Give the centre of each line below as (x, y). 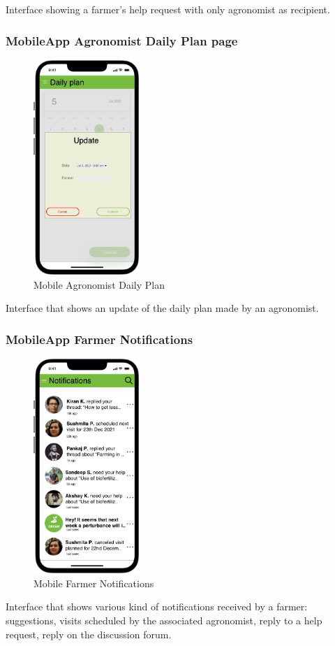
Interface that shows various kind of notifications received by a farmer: (157, 606)
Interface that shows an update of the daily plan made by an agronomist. (162, 308)
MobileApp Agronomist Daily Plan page (122, 40)
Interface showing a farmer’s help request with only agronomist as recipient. (168, 9)
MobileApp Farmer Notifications (99, 339)
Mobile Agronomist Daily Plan (99, 284)
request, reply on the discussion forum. (89, 634)
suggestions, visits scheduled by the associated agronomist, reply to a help (164, 620)
